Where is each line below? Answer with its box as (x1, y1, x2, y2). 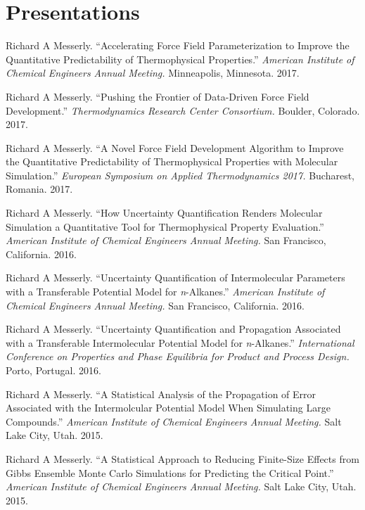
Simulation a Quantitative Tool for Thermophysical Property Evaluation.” (6, 219, 324, 234)
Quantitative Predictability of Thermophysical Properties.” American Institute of (6, 51, 354, 66)
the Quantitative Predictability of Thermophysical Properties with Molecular (6, 154, 338, 169)
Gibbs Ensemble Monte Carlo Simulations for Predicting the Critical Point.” (6, 465, 334, 480)
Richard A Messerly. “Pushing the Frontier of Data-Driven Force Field (6, 89, 309, 103)
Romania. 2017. (6, 181, 73, 196)
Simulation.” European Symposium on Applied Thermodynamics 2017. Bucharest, (6, 167, 355, 182)
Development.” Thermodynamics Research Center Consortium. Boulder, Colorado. (6, 103, 360, 117)
